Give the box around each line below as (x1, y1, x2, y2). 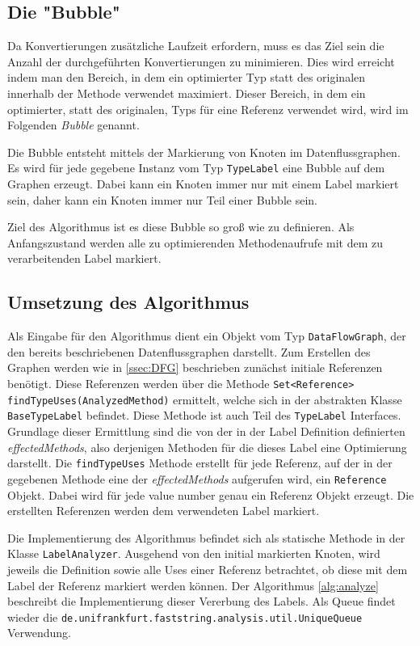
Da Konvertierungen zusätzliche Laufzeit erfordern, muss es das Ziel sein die (7, 37, 384, 54)
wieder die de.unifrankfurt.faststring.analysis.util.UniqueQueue (7, 608, 363, 625)
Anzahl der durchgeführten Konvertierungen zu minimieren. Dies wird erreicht (7, 53, 395, 70)
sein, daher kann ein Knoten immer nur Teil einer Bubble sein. (7, 191, 317, 208)
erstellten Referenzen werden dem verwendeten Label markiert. (7, 502, 320, 519)
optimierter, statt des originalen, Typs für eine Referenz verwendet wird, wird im (7, 100, 409, 117)
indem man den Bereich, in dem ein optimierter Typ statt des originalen (7, 69, 366, 86)
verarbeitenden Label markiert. (7, 250, 162, 267)
